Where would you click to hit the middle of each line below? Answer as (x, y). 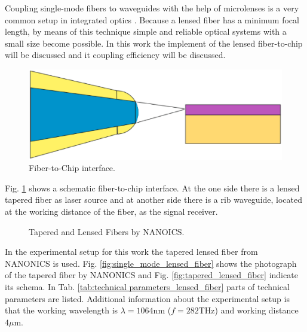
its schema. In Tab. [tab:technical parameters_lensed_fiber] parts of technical (147, 287)
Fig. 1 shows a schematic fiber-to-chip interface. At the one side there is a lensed (152, 188)
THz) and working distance (248, 310)
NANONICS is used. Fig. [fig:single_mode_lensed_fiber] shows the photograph (151, 263)
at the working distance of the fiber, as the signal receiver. (111, 211)
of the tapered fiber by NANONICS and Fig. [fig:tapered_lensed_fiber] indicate (151, 275)
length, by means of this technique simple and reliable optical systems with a (146, 31)
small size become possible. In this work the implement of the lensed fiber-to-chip (154, 43)
